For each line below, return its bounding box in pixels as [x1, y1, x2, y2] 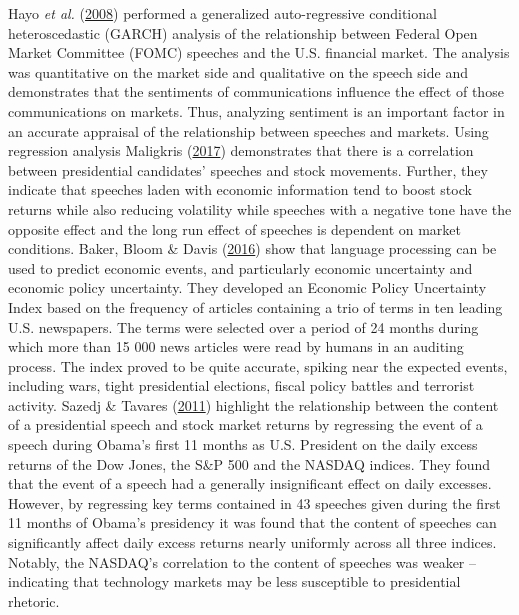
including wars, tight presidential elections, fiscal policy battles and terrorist [8, 375, 475, 396]
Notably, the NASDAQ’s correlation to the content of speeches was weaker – [8, 551, 477, 572]
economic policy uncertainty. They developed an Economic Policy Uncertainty [8, 277, 487, 298]
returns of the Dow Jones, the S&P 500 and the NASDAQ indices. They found [8, 453, 491, 474]
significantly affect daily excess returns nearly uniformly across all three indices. [8, 532, 497, 553]
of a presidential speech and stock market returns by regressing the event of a [8, 414, 483, 435]
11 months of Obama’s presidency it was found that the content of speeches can [8, 512, 497, 533]
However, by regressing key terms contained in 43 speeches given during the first [8, 492, 501, 513]
